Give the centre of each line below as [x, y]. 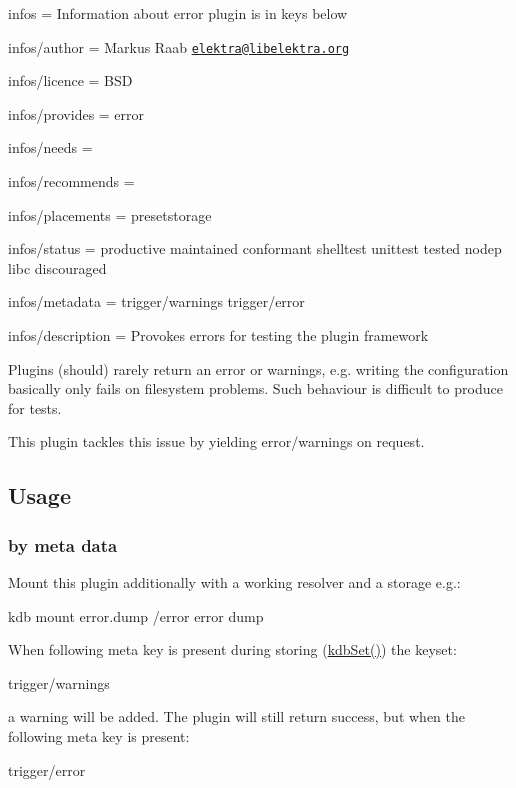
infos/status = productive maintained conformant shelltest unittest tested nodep [255, 248]
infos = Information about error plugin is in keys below [178, 13]
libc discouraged [57, 267]
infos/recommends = [71, 181]
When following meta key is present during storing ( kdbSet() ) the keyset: [232, 649]
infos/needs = [50, 147]
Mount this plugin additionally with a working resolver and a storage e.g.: [234, 581]
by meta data [63, 544]
